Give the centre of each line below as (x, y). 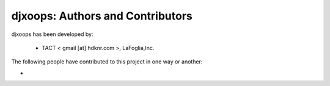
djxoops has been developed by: (52, 34)
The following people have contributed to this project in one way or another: (107, 62)
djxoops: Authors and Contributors (102, 16)
